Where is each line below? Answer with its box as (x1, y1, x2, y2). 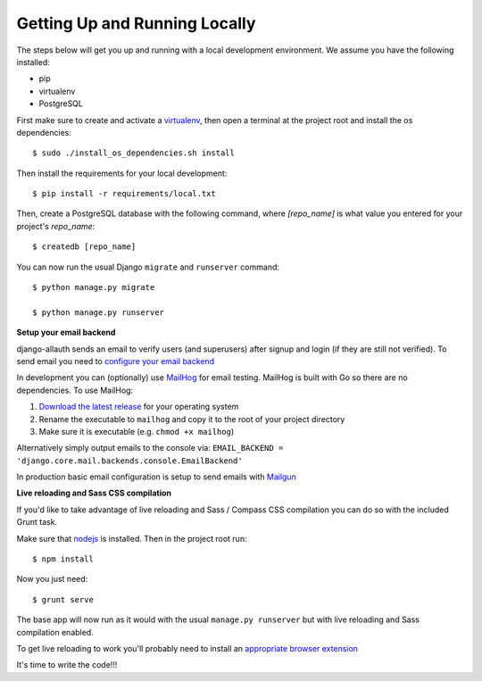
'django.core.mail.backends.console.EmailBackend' (16, 455, 243, 466)
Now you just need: (16, 574, 88, 585)
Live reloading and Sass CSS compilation (16, 487, 171, 499)
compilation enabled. (16, 627, 94, 637)
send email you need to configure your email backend (16, 355, 215, 366)
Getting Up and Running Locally (16, 13, 256, 33)
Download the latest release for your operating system (38, 402, 239, 412)
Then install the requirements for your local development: (16, 168, 228, 179)
